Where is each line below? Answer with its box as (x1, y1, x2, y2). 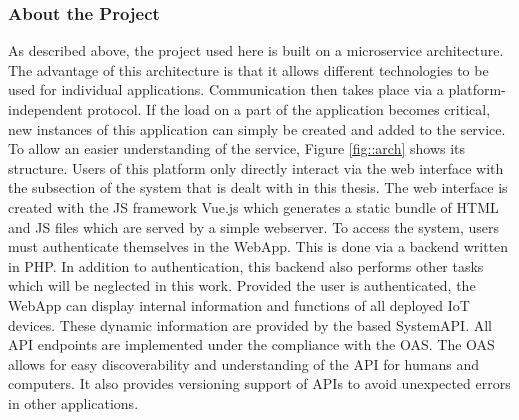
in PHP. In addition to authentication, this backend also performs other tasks (8, 255, 484, 276)
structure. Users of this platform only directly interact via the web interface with (8, 157, 504, 178)
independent (8, 99, 83, 119)
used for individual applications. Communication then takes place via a (8, 79, 444, 100)
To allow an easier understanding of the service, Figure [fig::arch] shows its (8, 138, 466, 159)
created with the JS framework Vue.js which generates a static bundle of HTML (8, 196, 499, 217)
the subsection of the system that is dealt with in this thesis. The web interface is (8, 177, 508, 198)
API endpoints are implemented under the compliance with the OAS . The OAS (8, 334, 495, 355)
